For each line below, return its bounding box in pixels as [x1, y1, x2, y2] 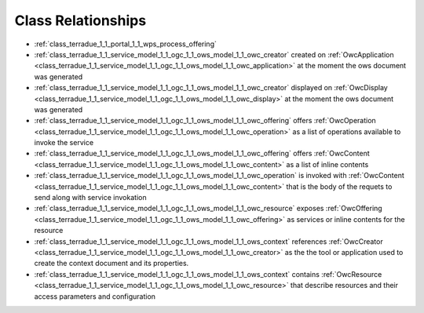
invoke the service [34, 138, 94, 147]
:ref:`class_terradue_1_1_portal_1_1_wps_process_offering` [34, 39, 217, 49]
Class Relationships [14, 12, 147, 29]
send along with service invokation [34, 193, 147, 202]
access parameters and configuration [34, 291, 156, 301]
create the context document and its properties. [34, 259, 189, 268]
